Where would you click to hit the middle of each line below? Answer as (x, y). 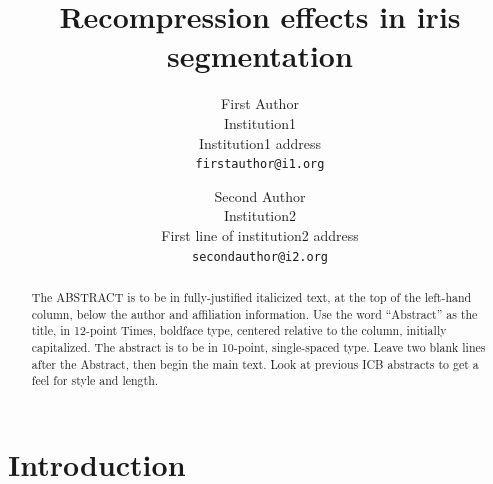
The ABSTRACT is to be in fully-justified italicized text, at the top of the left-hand (251, 296)
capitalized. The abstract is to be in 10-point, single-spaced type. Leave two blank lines (258, 346)
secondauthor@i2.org (260, 256)
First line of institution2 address (260, 234)
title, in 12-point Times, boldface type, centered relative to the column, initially (239, 330)
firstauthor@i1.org (260, 164)
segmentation (260, 55)
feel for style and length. (95, 380)
